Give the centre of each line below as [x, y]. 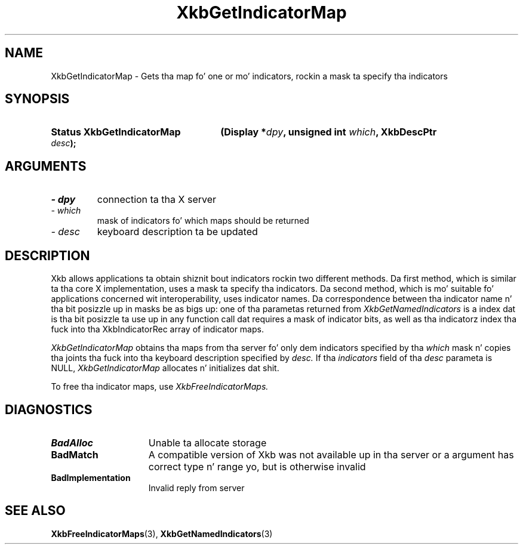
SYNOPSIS [37, 99]
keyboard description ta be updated [177, 232]
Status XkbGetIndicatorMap [116, 132]
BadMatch [75, 454]
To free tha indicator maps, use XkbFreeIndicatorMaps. [160, 387]
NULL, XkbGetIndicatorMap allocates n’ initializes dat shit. [165, 368]
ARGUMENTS [46, 166]
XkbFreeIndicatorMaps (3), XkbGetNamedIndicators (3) [162, 533]
